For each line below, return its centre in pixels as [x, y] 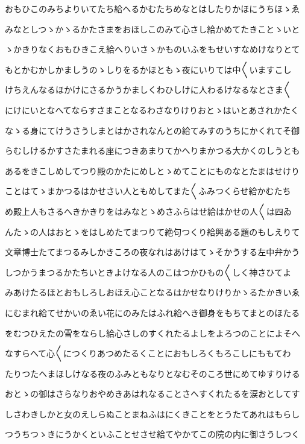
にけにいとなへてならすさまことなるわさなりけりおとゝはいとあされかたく [152, 109]
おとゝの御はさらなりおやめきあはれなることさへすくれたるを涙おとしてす [152, 394]
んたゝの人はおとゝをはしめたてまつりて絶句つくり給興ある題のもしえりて [152, 231]
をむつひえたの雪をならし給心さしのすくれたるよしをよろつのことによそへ [152, 333]
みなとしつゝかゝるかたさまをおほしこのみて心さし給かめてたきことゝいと [152, 29]
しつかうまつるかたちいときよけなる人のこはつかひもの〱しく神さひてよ [148, 272]
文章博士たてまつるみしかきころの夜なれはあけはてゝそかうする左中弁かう [152, 252]
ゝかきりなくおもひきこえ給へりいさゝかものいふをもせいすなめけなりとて [152, 49]
